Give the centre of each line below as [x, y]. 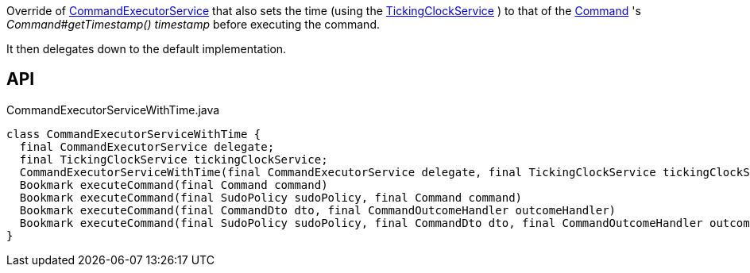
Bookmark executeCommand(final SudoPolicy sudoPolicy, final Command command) [271, 197]
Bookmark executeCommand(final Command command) [174, 185]
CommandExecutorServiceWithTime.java [113, 110]
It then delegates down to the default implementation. [147, 49]
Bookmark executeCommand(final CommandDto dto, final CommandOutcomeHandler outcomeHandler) [318, 210]
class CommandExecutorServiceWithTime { [134, 134]
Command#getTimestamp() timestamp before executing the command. [193, 24]
